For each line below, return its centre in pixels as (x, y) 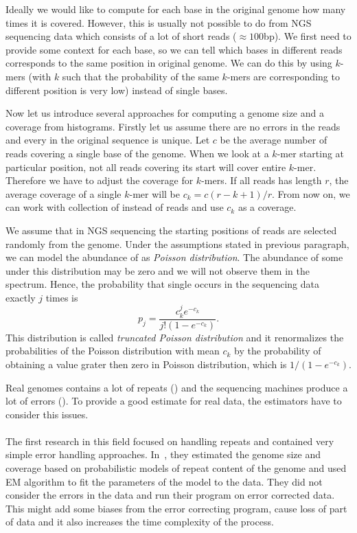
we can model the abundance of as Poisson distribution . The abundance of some (174, 257)
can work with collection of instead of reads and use (115, 207)
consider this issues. (47, 414)
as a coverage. (267, 207)
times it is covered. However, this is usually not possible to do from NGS (159, 22)
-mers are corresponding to (283, 76)
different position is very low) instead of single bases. (117, 90)
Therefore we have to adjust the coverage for (100, 180)
